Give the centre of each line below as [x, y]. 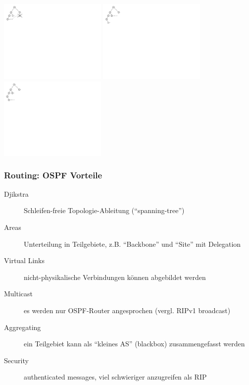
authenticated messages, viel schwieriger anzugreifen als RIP [115, 377]
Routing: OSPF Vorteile [53, 175]
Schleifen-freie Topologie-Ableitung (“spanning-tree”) [104, 210]
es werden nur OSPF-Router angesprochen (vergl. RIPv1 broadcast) [127, 310]
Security [16, 360]
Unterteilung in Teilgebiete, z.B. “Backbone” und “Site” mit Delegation [132, 244]
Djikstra [16, 193]
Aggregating [23, 327]
